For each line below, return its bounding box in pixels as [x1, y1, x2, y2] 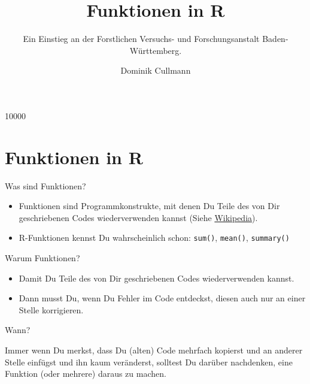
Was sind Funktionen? [5, 179, 86, 192]
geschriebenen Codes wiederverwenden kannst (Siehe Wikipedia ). [19, 211, 258, 223]
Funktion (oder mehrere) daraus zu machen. [5, 367, 166, 380]
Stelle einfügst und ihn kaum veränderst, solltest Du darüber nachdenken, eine [5, 355, 293, 368]
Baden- [262, 32, 288, 45]
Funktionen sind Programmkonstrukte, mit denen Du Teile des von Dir [19, 199, 280, 212]
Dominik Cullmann [120, 64, 191, 77]
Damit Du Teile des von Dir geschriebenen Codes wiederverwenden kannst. [19, 271, 294, 284]
